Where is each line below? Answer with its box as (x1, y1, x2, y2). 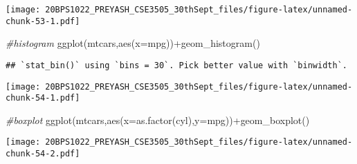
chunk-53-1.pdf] (6, 16, 80, 26)
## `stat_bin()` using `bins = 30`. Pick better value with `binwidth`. (6, 60, 347, 70)
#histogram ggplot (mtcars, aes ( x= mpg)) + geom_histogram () (6, 36, 260, 50)
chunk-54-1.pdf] (6, 93, 80, 103)
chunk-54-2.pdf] (6, 149, 80, 159)
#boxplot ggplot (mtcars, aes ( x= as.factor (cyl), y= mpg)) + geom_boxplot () (6, 112, 310, 127)
